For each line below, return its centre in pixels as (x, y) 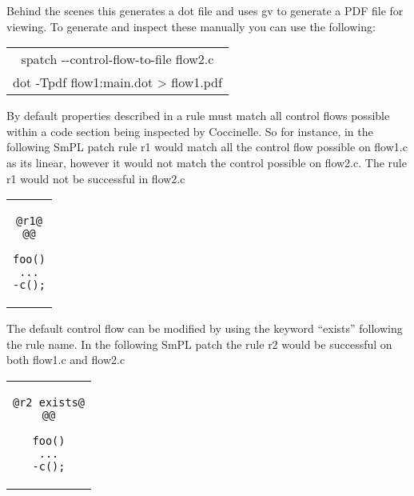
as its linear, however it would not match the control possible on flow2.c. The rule (207, 162)
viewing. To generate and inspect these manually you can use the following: (191, 26)
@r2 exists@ (49, 402)
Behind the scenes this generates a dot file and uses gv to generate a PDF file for (205, 10)
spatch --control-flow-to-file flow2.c (117, 59)
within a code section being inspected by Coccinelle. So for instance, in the (190, 131)
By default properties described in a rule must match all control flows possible (198, 116)
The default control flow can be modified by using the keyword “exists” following (205, 328)
